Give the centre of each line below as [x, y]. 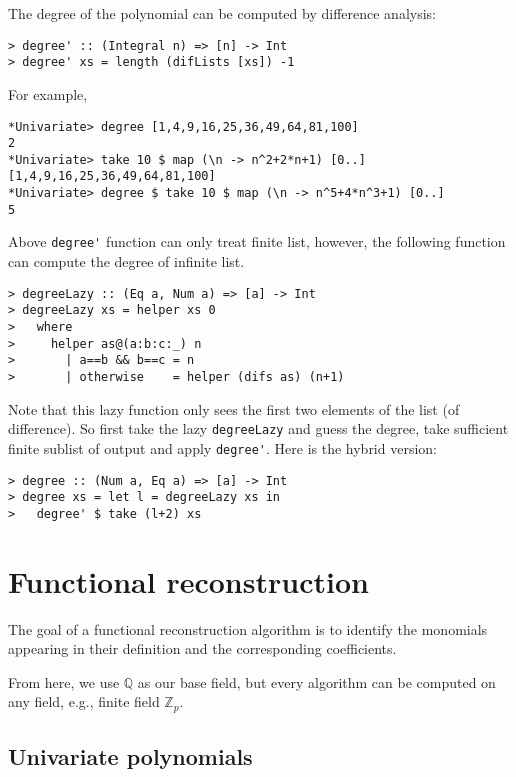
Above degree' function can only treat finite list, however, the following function [257, 241]
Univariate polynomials [130, 756]
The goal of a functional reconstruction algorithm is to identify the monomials [248, 628]
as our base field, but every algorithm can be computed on [316, 681]
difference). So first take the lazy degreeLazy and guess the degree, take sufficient [258, 428]
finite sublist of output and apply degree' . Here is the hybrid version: [222, 447]
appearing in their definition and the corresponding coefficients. [202, 648]
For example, [48, 93]
